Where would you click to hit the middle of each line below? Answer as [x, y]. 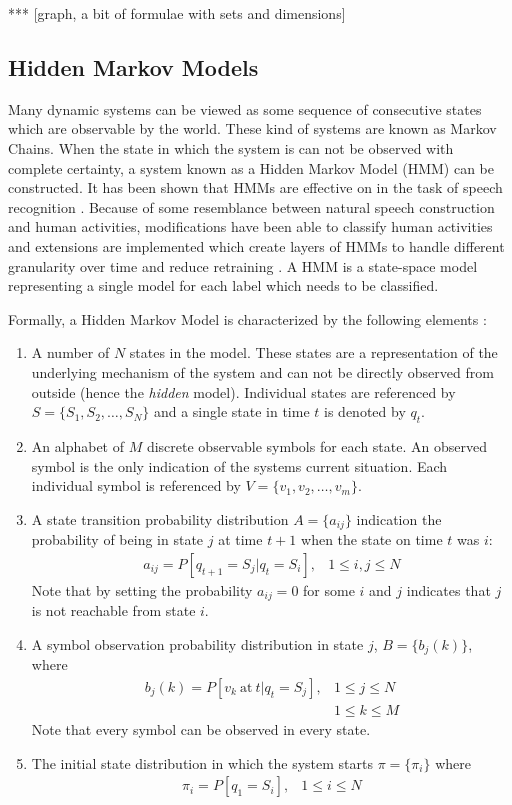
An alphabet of [77, 445]
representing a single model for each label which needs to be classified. [223, 285]
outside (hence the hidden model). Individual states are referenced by [243, 391]
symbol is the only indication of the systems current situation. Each [239, 465]
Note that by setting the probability [142, 589]
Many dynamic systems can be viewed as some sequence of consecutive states [245, 108]
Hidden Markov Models [133, 66]
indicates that [448, 589]
